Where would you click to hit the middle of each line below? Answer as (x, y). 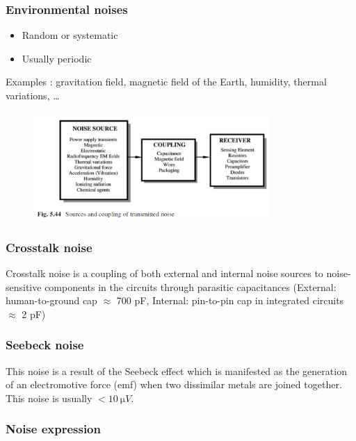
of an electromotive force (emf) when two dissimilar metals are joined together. (174, 384)
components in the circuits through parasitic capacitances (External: (191, 286)
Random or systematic (70, 35)
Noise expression (53, 429)
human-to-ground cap (51, 300)
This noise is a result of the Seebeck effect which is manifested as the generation (176, 371)
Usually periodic (57, 58)
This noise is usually (49, 398)
